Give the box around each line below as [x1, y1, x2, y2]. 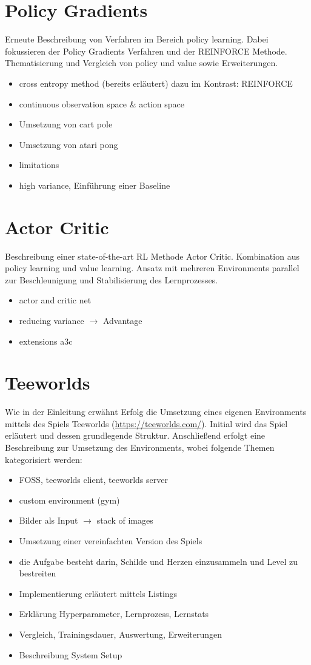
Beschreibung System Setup [19, 648, 122, 661]
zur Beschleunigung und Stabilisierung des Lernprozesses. [5, 273, 218, 286]
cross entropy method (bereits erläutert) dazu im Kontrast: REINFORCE [19, 76, 293, 89]
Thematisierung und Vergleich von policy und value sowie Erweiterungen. [5, 56, 278, 69]
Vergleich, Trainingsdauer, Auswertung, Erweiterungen [19, 628, 222, 640]
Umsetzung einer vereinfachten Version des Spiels [19, 535, 202, 547]
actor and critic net [19, 294, 92, 306]
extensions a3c [19, 334, 73, 347]
